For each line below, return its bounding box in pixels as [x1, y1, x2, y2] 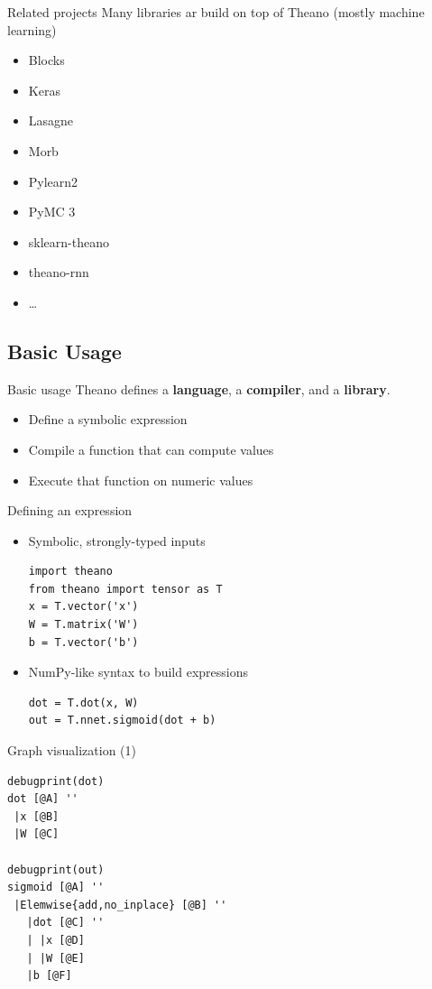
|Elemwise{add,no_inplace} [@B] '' [14, 898, 227, 911]
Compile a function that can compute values [28, 439, 274, 458]
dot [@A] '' [7, 792, 78, 806]
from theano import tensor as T [28, 582, 223, 596]
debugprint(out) [7, 863, 105, 876]
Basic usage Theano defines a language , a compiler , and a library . [7, 379, 391, 398]
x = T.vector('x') [28, 600, 139, 614]
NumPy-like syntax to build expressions [28, 662, 249, 681]
